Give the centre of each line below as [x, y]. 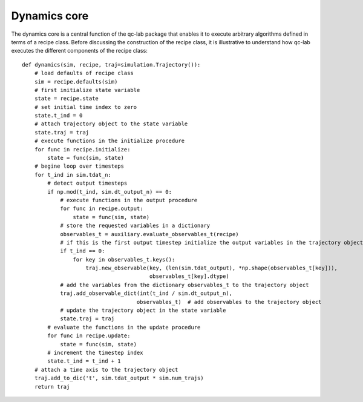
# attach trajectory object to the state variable [111, 124]
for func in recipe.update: [89, 336]
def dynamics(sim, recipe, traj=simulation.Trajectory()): [111, 64]
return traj [52, 387]
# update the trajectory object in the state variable [143, 311]
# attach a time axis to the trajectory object [106, 370]
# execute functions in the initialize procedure [109, 141]
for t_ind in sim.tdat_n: [73, 175]
